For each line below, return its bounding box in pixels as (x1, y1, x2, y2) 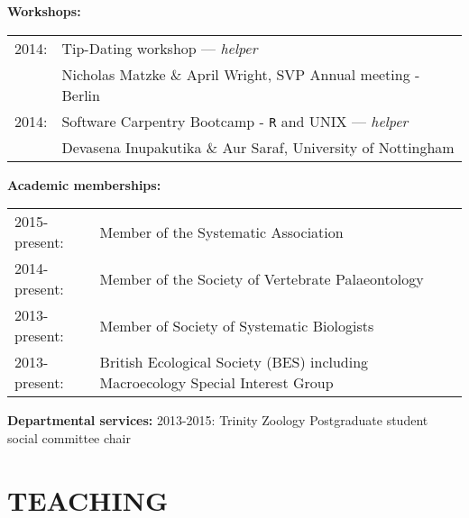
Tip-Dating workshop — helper (61, 37, 258, 59)
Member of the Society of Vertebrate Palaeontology (99, 268, 424, 289)
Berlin (61, 84, 100, 105)
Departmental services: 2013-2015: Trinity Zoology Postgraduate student (7, 411, 428, 430)
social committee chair (7, 428, 131, 447)
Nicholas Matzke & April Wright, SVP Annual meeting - (61, 63, 420, 85)
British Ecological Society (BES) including (99, 351, 369, 373)
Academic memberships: (7, 175, 161, 194)
